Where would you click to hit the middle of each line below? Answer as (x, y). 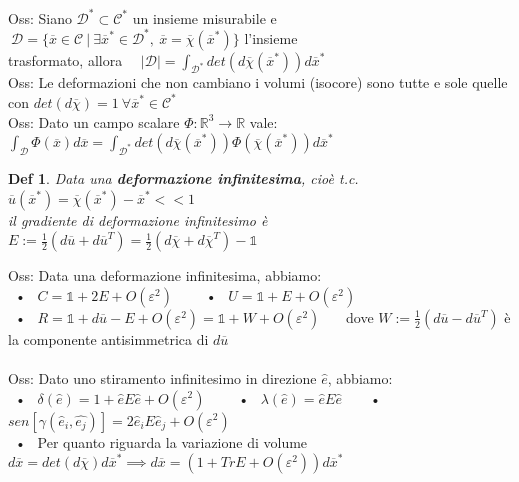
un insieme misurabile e (204, 17)
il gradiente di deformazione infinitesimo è (138, 219)
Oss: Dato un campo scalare (94, 121)
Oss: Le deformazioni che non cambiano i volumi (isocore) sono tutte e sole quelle (258, 82)
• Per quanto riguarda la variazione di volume (161, 441)
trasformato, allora (65, 59)
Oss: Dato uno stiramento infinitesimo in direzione (162, 377)
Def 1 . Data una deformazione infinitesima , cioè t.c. (183, 177)
